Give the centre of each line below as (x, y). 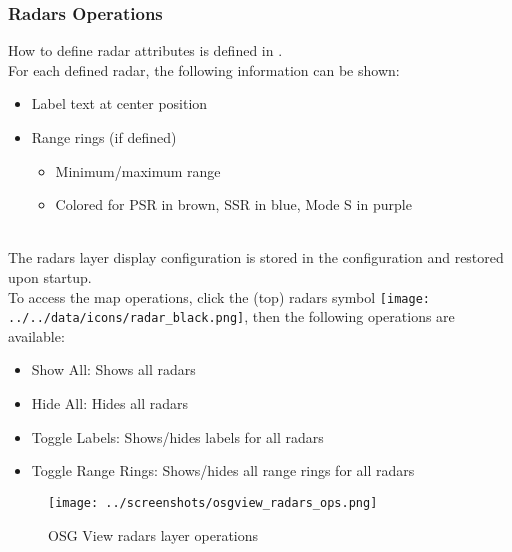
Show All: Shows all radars (113, 369)
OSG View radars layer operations (153, 534)
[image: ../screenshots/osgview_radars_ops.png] (213, 502)
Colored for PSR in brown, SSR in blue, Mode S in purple (233, 204)
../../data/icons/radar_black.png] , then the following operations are (231, 316)
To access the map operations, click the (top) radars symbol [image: (219, 296)
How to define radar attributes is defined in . (145, 50)
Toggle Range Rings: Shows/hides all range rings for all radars (223, 470)
